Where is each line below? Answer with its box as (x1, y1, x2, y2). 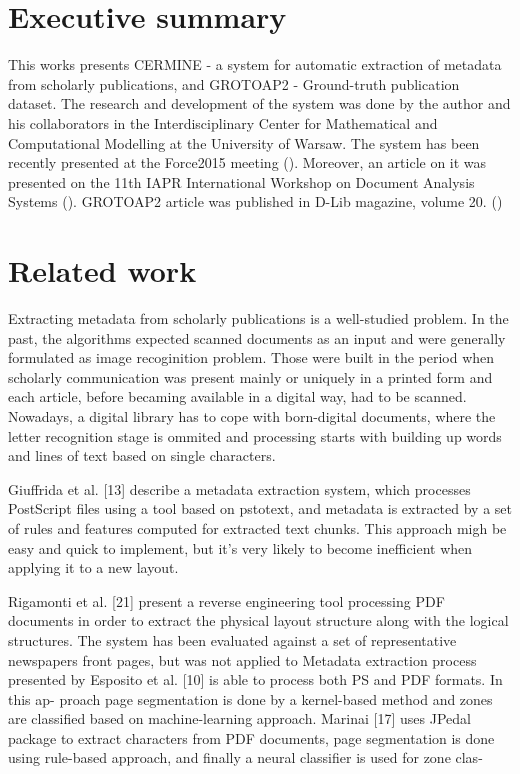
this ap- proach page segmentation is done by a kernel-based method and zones (8, 688, 493, 709)
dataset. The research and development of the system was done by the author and (8, 93, 511, 114)
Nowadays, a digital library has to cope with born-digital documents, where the (8, 405, 496, 426)
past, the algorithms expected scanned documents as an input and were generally (8, 327, 506, 348)
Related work (8, 250, 197, 291)
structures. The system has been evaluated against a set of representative (8, 629, 457, 650)
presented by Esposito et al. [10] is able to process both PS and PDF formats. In (8, 669, 503, 690)
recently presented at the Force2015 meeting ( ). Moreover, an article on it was (8, 152, 487, 173)
